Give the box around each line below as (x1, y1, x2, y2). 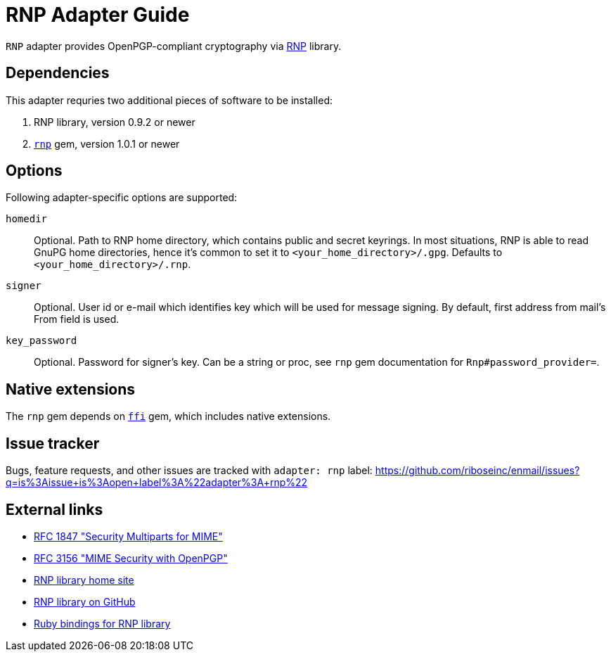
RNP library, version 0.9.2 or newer (34, 115, 195, 128)
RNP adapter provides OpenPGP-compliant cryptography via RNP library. (6, 39, 342, 52)
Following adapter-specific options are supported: (6, 191, 238, 204)
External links (6, 500, 103, 518)
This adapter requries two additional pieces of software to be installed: (6, 94, 333, 106)
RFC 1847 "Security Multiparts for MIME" (34, 530, 223, 542)
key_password (6, 335, 77, 347)
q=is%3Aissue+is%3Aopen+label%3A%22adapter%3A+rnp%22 (6, 476, 308, 489)
